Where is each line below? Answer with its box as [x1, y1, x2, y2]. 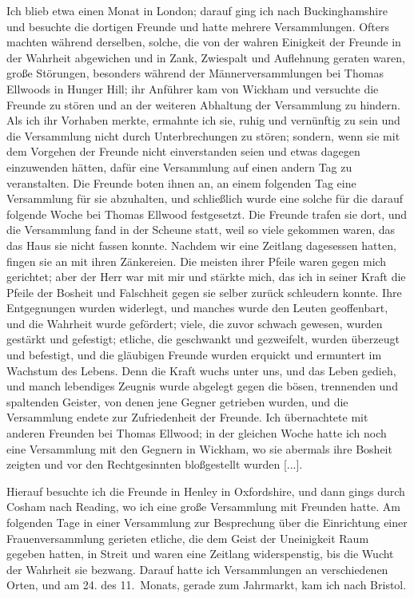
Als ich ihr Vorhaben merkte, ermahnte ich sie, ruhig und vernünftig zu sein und [6, 112, 400, 129]
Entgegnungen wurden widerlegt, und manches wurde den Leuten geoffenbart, [6, 299, 388, 316]
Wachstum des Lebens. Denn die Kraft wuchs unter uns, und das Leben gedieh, [6, 362, 396, 378]
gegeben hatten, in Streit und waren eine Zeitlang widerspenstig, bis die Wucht [6, 545, 394, 562]
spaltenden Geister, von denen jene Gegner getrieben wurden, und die [6, 393, 348, 410]
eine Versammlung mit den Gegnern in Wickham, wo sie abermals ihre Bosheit [6, 440, 392, 457]
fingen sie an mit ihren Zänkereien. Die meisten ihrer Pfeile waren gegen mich [6, 252, 387, 269]
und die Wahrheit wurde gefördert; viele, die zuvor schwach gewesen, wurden [6, 315, 383, 331]
